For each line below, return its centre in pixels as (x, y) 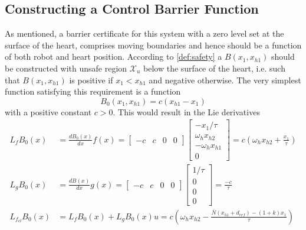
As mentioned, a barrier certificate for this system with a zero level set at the (144, 33)
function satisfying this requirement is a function (93, 91)
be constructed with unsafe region (66, 68)
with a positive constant (48, 111)
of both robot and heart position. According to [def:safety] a (113, 56)
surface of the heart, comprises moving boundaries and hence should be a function (153, 45)
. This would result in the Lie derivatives (186, 111)
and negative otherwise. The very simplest (225, 80)
